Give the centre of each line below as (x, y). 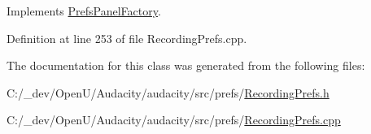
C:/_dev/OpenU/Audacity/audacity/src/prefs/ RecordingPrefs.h (168, 92)
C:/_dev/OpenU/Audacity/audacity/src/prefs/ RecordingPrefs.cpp (174, 120)
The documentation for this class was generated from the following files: (186, 65)
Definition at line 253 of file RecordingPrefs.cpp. (127, 38)
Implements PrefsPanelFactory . (84, 11)
